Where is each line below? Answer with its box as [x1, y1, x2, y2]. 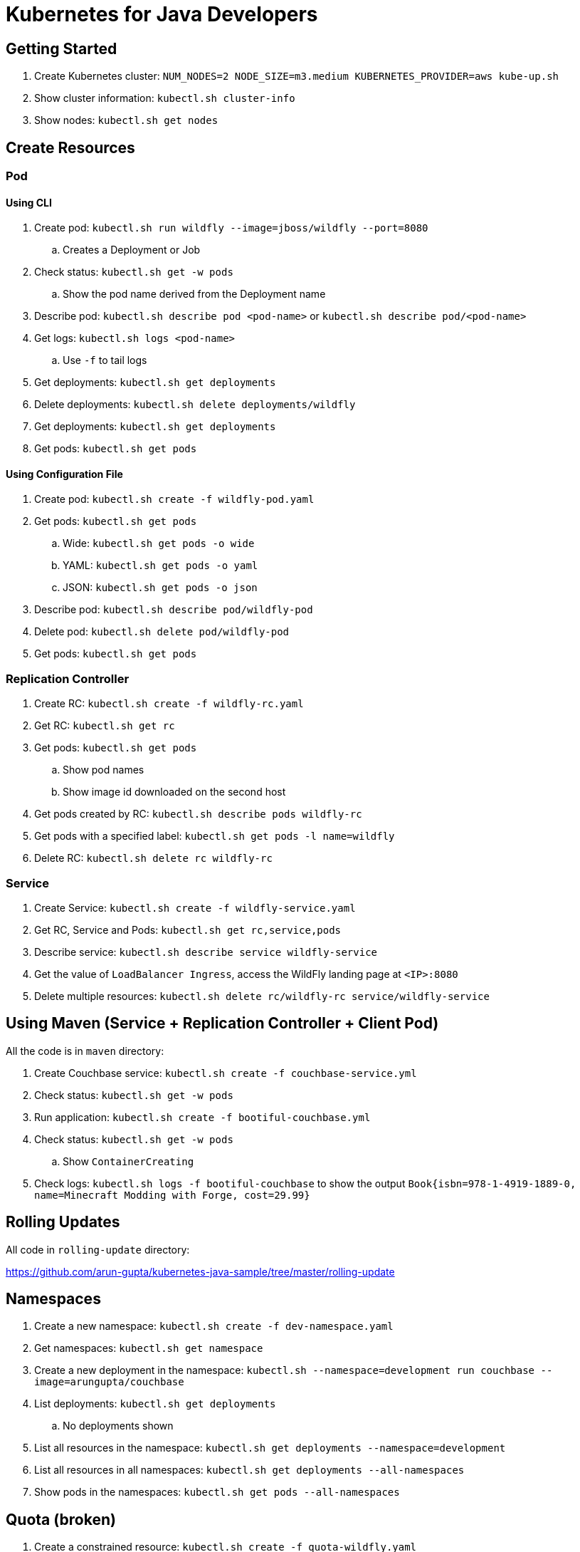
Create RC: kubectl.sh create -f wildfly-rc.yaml [34, 697, 304, 710]
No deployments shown [63, 1420, 174, 1432]
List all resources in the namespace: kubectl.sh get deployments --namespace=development [34, 1442, 506, 1454]
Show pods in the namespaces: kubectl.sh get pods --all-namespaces [34, 1486, 400, 1499]
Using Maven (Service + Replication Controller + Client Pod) [6, 1014, 439, 1033]
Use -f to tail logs [63, 354, 147, 367]
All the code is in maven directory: [6, 1044, 164, 1057]
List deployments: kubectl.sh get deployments [34, 1397, 276, 1410]
